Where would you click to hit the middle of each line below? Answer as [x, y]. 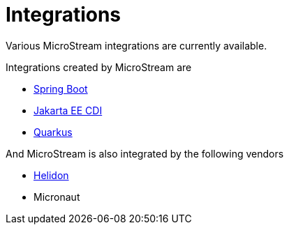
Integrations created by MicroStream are [99, 67]
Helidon [51, 175]
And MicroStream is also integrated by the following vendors [145, 153]
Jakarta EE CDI [68, 110]
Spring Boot [61, 89]
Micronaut [57, 197]
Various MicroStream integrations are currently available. [136, 45]
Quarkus [53, 132]
